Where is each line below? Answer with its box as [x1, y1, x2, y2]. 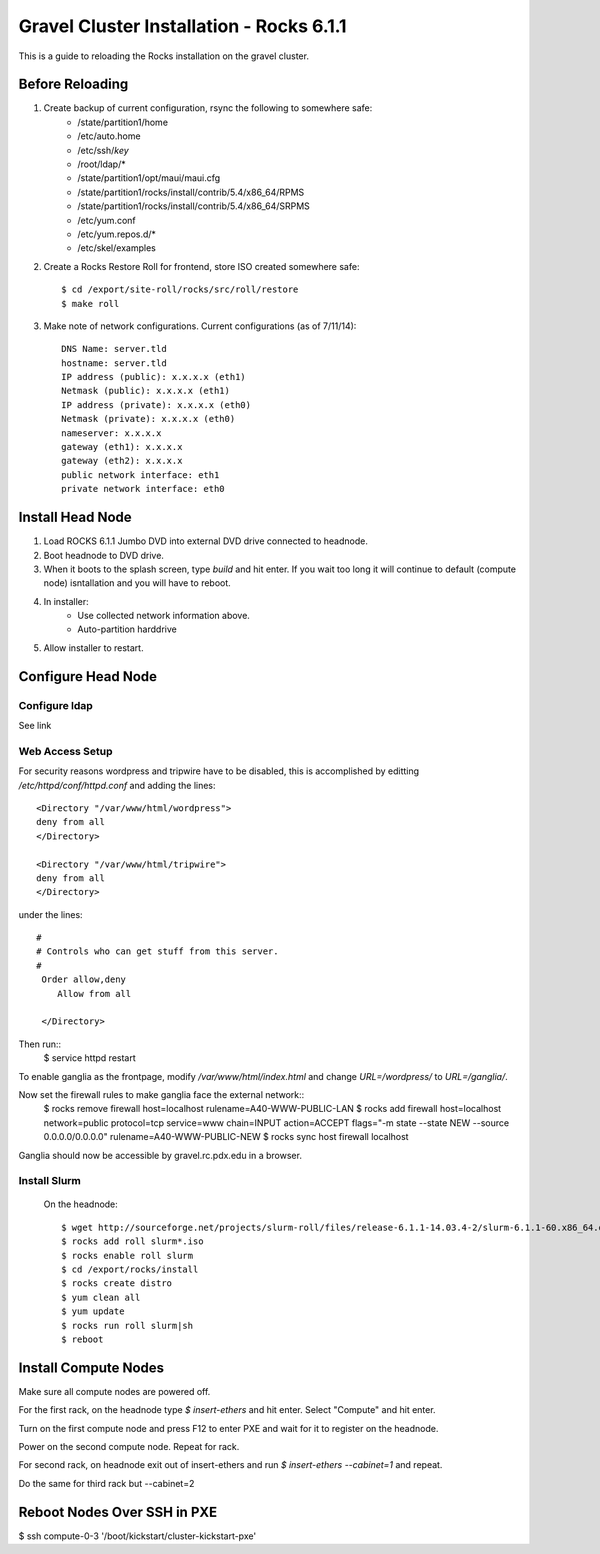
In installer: [43, 595, 89, 607]
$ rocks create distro [61, 1278, 173, 1289]
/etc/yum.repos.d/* [77, 228, 157, 240]
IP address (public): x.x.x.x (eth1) [61, 371, 247, 383]
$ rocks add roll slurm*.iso [61, 1236, 204, 1247]
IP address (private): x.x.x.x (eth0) [61, 399, 252, 410]
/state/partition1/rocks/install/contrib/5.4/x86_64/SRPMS [77, 200, 310, 212]
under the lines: [18, 908, 84, 920]
